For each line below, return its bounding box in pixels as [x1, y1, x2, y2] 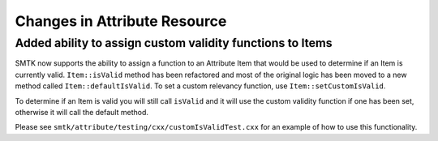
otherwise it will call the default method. [15, 107, 149, 117]
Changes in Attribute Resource [15, 12, 227, 30]
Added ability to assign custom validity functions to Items [15, 36, 333, 50]
